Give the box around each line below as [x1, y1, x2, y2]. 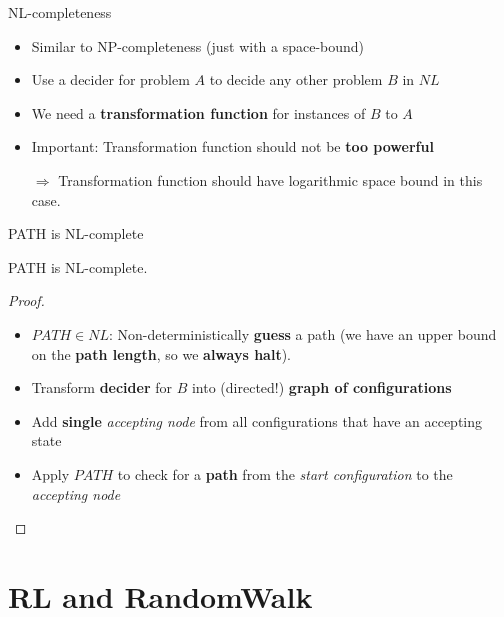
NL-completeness [8, 2, 112, 22]
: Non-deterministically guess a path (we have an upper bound [109, 323, 497, 344]
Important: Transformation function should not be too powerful [31, 136, 434, 157]
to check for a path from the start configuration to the [117, 463, 453, 484]
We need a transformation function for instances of [31, 102, 366, 123]
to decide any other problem [209, 69, 383, 90]
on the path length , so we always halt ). [31, 343, 291, 364]
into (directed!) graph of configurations [191, 377, 452, 398]
